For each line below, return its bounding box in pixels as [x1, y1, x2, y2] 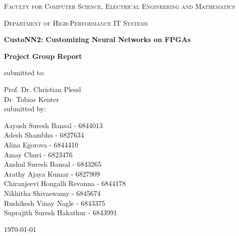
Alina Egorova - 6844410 [4, 139, 78, 149]
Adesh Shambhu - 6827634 [4, 130, 84, 140]
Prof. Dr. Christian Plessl [4, 84, 81, 94]
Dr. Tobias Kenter [4, 94, 59, 104]
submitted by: [4, 103, 46, 114]
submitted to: [4, 67, 45, 78]
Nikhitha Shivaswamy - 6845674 [4, 188, 101, 198]
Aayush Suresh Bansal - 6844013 [4, 120, 103, 130]
